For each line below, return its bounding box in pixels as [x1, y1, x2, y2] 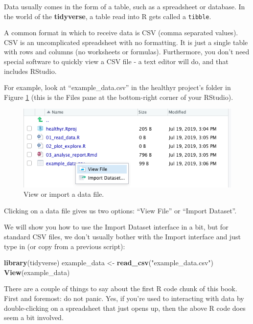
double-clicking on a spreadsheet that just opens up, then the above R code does [4, 302, 246, 313]
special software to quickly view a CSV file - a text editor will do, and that [4, 56, 229, 67]
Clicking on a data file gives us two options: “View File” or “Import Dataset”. [4, 205, 237, 215]
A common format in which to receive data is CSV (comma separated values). [4, 27, 238, 38]
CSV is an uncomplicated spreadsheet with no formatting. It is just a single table [4, 37, 248, 47]
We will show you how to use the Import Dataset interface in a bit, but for [4, 222, 229, 232]
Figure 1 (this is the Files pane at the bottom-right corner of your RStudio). [4, 92, 233, 102]
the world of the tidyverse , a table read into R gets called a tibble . [4, 11, 211, 21]
